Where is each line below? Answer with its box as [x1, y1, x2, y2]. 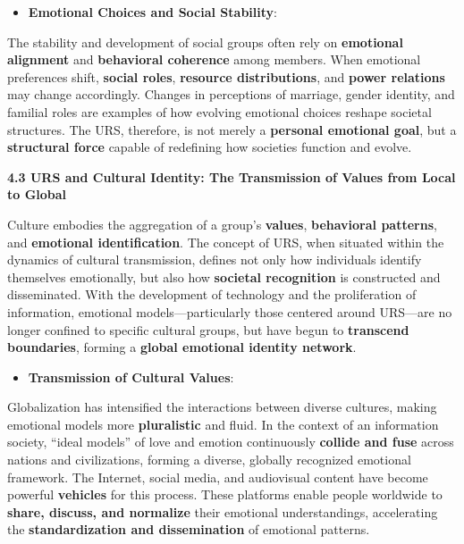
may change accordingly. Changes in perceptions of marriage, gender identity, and [7, 85, 455, 104]
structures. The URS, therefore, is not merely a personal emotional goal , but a [7, 120, 457, 138]
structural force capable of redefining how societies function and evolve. [7, 138, 412, 156]
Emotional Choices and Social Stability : [28, 3, 277, 21]
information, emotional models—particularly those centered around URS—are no [7, 302, 452, 321]
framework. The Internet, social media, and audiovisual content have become [7, 467, 428, 486]
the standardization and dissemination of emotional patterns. [7, 520, 370, 539]
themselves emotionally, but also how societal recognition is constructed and [7, 267, 441, 286]
